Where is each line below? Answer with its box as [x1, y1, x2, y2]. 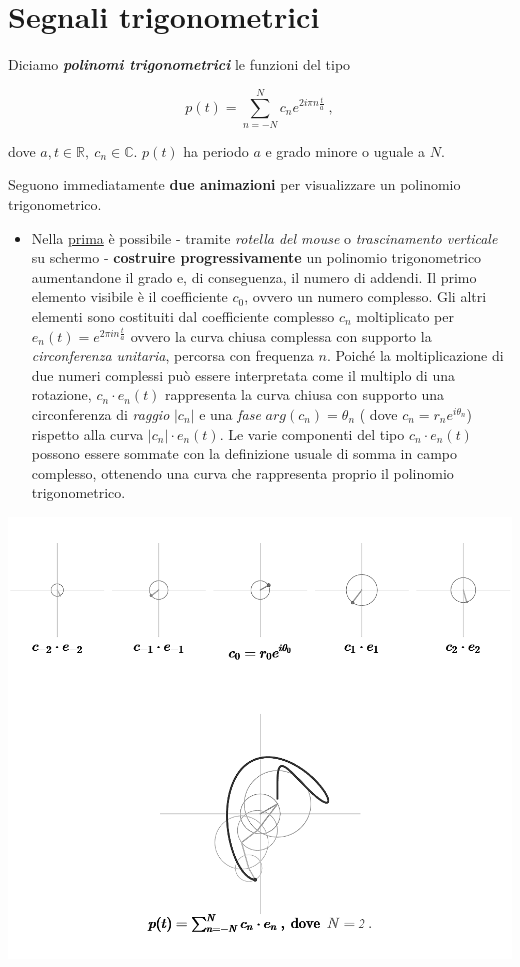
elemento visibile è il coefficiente [31, 286, 228, 307]
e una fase [199, 403, 261, 424]
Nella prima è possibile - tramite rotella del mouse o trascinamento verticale [31, 227, 498, 248]
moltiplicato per [356, 306, 454, 326]
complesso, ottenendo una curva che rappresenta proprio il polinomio [31, 462, 454, 483]
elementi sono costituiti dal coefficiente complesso [31, 306, 335, 326]
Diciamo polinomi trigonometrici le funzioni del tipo [8, 54, 351, 75]
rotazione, [31, 384, 92, 405]
